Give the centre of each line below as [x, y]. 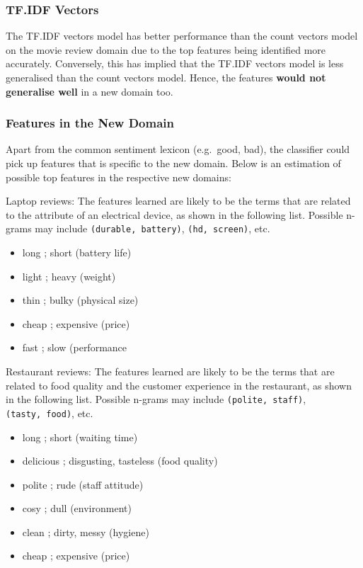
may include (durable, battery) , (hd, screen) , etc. [152, 228]
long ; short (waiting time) [80, 437]
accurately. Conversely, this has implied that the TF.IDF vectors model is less [175, 63]
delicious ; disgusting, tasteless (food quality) [120, 461]
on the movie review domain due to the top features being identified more [166, 49]
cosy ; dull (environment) [77, 508]
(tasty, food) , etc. [50, 413]
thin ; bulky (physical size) [80, 300]
